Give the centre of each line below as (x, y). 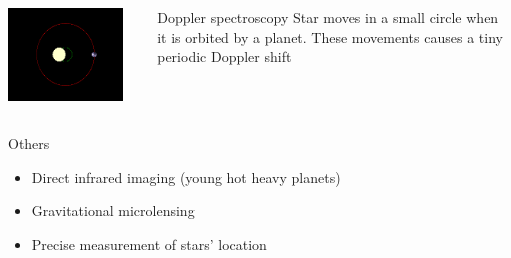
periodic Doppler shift (224, 56)
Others (29, 143)
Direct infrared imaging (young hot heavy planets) (186, 176)
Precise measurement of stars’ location (149, 243)
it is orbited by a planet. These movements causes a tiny (330, 36)
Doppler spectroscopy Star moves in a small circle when (328, 17)
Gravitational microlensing (113, 210)
